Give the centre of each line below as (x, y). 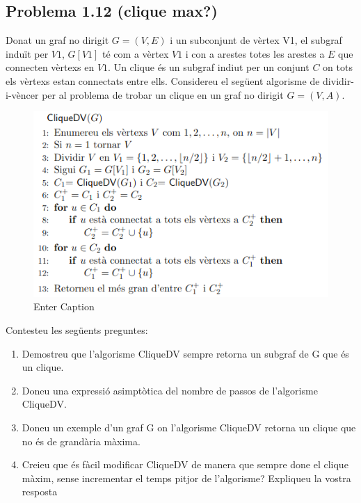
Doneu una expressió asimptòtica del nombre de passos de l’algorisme (170, 390)
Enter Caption (64, 306)
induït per (27, 53)
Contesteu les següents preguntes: (77, 329)
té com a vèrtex (136, 53)
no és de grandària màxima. (81, 441)
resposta (40, 492)
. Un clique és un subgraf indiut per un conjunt (209, 67)
